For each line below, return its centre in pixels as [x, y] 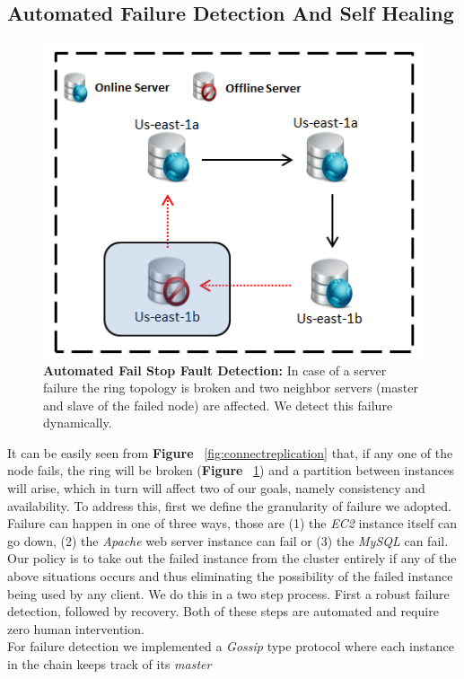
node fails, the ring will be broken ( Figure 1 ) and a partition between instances [231, 470]
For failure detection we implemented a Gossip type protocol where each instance [231, 646]
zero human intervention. [76, 628]
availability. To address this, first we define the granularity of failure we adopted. [229, 505]
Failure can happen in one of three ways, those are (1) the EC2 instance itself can [232, 523]
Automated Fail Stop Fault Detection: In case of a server [215, 370]
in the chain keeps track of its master [109, 664]
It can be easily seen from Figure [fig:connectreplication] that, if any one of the [230, 452]
